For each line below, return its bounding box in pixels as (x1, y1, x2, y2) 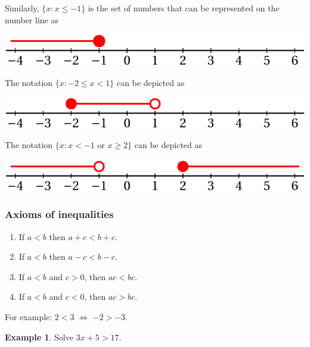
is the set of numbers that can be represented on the (88, 2, 280, 14)
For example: (5, 310, 52, 323)
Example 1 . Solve (5, 330, 73, 343)
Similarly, (5, 2, 39, 14)
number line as (5, 13, 58, 26)
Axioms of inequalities (5, 207, 114, 222)
